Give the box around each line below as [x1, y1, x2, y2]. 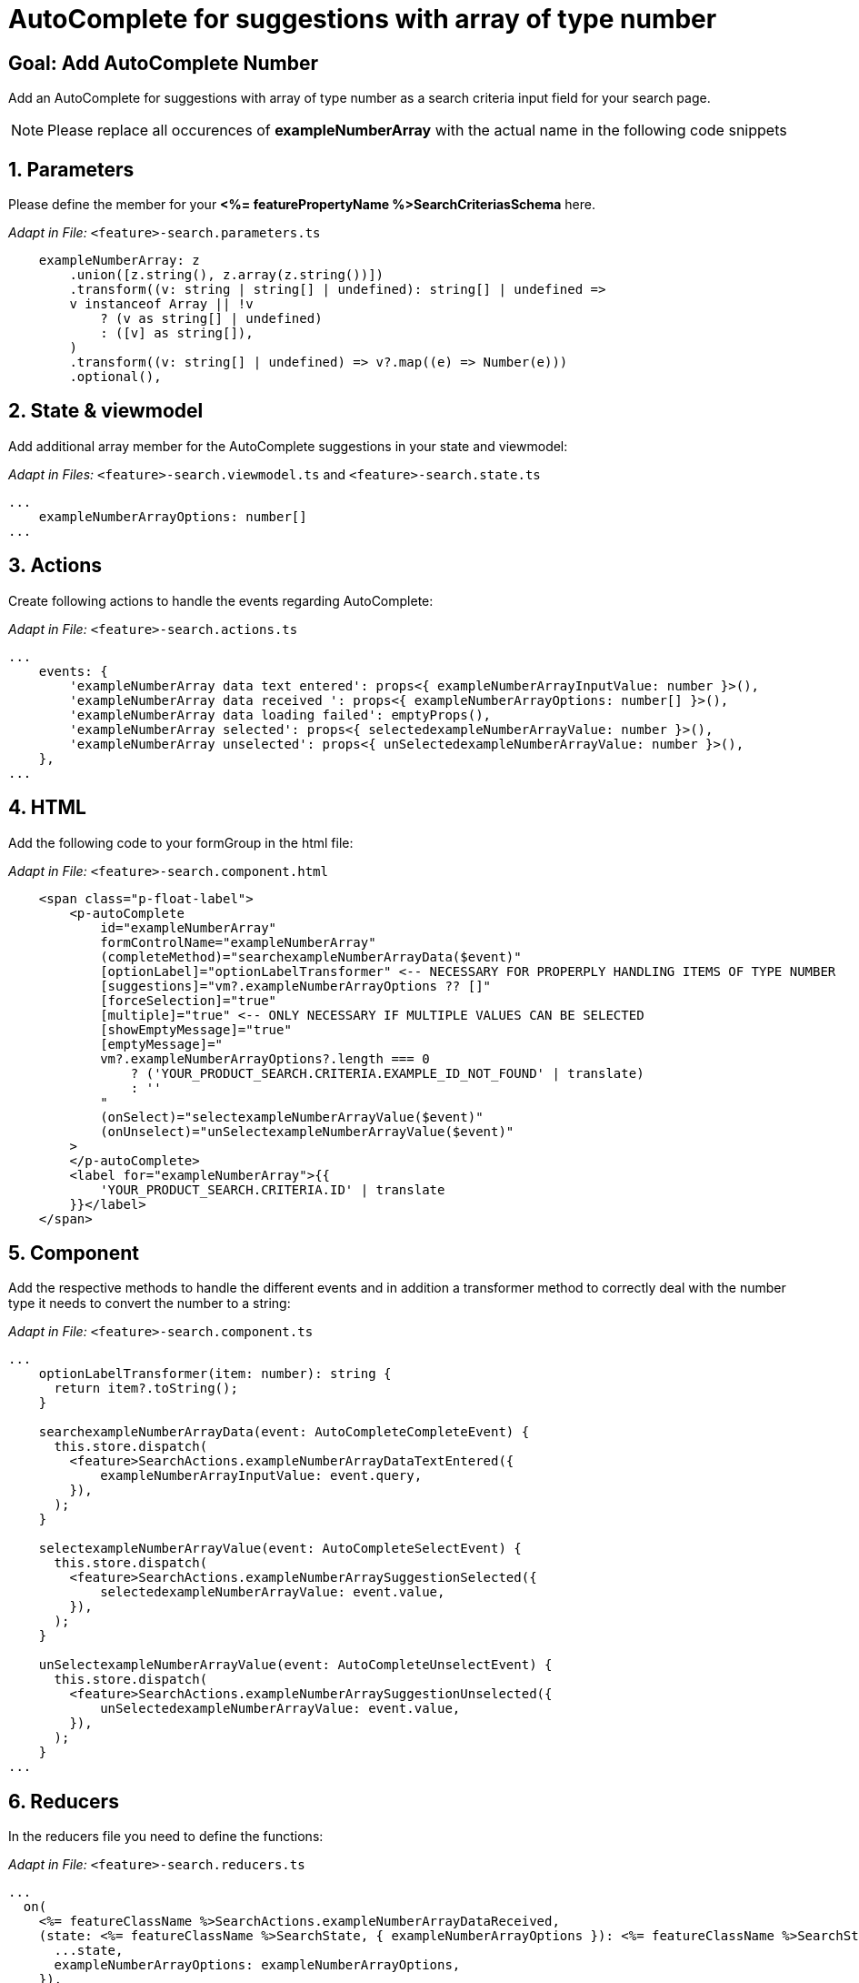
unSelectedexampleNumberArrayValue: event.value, [100, 1701, 461, 1716]
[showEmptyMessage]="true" [100, 1022, 292, 1037]
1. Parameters [8, 157, 135, 181]
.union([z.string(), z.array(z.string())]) [69, 267, 385, 283]
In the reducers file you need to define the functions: [8, 1828, 324, 1845]
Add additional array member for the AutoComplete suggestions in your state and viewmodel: [8, 438, 568, 454]
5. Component [8, 1241, 139, 1264]
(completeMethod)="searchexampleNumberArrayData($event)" [100, 949, 522, 964]
